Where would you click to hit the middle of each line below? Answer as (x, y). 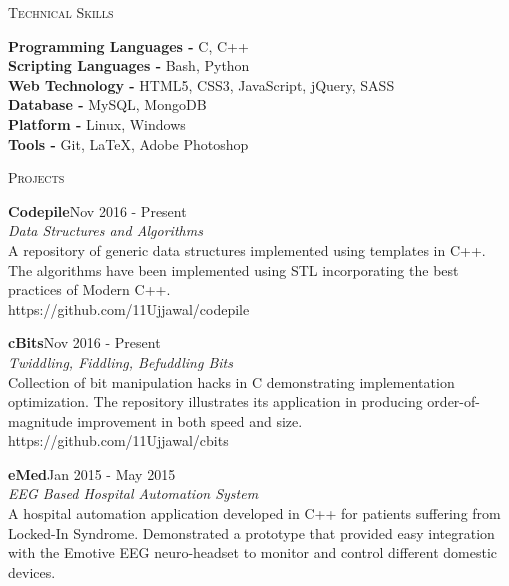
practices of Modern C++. (89, 289)
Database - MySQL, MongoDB (107, 104)
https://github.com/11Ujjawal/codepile (129, 308)
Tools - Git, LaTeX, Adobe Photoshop (128, 143)
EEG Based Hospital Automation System (133, 493)
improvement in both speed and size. (190, 420)
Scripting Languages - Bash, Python (129, 65)
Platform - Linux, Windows (97, 123)
